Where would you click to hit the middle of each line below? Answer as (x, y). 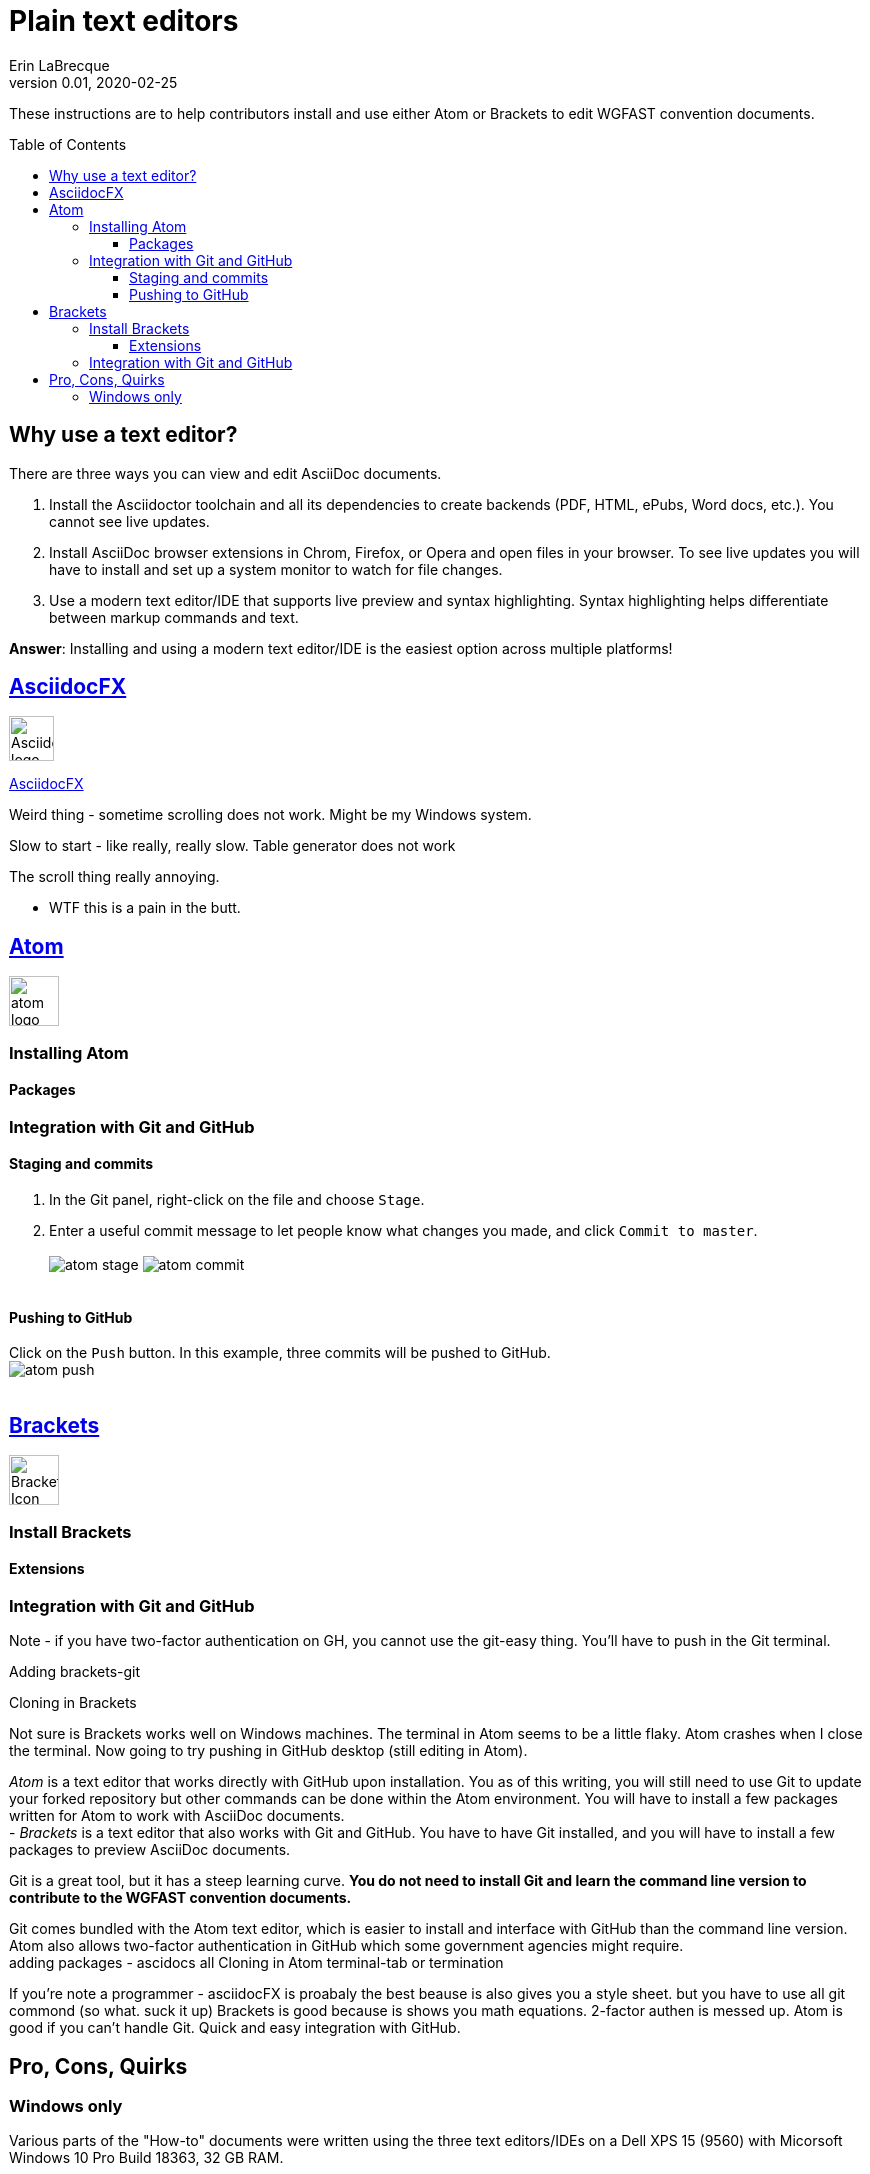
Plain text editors (124, 21)
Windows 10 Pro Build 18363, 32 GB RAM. (146, 2158)
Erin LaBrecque (59, 65)
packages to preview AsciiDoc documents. (150, 1850)
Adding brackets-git (75, 1672)
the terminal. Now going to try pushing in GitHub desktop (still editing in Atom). (268, 1751)
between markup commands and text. (174, 617)
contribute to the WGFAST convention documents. (180, 1898)
